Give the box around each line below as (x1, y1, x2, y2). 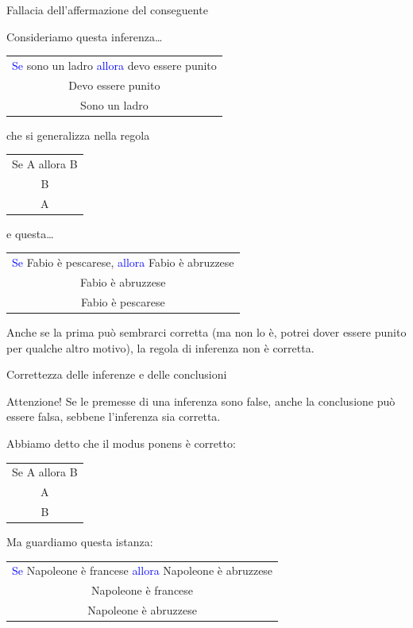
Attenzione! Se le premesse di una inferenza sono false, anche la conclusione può (6, 392, 396, 409)
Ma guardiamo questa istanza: (6, 534, 153, 550)
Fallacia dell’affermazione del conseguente (6, 2, 208, 17)
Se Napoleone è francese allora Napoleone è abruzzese (12, 562, 273, 579)
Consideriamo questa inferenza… (6, 28, 163, 44)
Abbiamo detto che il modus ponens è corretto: (6, 434, 236, 451)
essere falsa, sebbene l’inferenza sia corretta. (6, 408, 221, 425)
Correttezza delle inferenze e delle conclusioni (6, 366, 227, 383)
